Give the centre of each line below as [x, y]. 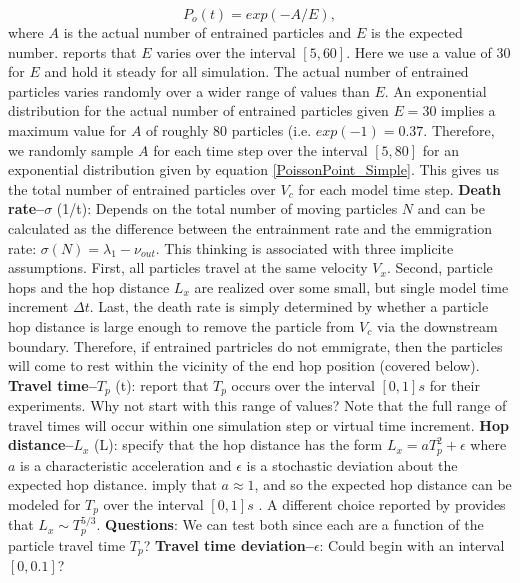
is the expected [416, 32]
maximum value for [67, 129]
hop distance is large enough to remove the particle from [181, 325]
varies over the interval [226, 51]
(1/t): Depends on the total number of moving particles [227, 208]
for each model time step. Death [400, 188]
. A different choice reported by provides [382, 503]
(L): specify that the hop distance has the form [238, 444]
